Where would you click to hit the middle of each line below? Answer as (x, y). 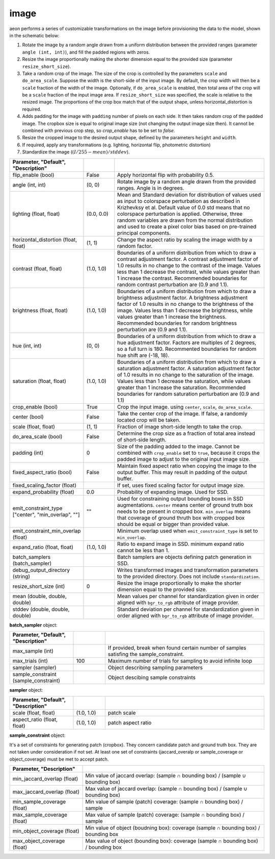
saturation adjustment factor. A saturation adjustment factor (189, 368)
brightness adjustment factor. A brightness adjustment (183, 297)
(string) (21, 576)
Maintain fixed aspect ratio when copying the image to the (187, 465)
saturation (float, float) (39, 381)
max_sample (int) (33, 651)
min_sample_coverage (39, 801)
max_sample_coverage (40, 815)
